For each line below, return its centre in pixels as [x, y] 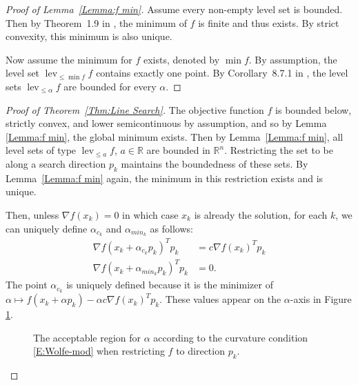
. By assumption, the [293, 59]
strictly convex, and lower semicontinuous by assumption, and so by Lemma [166, 123]
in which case [150, 214]
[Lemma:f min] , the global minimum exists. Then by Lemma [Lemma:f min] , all [175, 136]
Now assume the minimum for [69, 59]
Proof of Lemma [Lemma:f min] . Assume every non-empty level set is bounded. [174, 9]
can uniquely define [47, 228]
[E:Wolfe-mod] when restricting [99, 351]
